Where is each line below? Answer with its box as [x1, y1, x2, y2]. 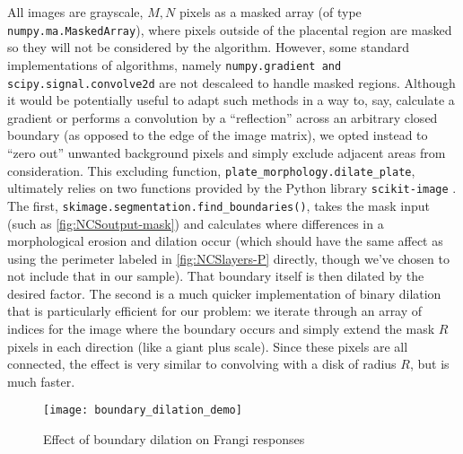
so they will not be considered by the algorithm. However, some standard [7, 38, 410, 57]
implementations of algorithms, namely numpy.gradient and [7, 55, 342, 74]
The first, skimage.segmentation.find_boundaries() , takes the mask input [7, 196, 431, 214]
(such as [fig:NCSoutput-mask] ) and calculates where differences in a [7, 214, 384, 232]
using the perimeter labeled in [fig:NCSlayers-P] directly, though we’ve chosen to [7, 249, 450, 267]
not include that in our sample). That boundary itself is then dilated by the [7, 266, 424, 285]
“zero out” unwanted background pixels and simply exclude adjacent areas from [7, 143, 446, 162]
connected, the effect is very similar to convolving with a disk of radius [7, 354, 397, 373]
